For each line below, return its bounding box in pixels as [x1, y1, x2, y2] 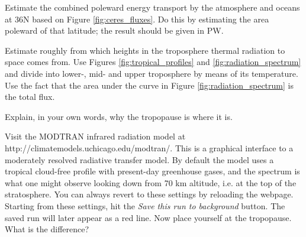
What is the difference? [5, 223, 89, 235]
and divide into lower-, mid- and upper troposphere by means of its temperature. [5, 67, 298, 79]
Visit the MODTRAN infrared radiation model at [5, 130, 186, 142]
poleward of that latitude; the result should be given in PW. [5, 24, 224, 37]
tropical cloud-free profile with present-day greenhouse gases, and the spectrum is [5, 165, 300, 177]
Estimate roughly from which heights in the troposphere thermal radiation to [5, 44, 285, 56]
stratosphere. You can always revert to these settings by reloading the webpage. [5, 188, 294, 200]
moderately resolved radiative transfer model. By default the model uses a [5, 153, 274, 165]
